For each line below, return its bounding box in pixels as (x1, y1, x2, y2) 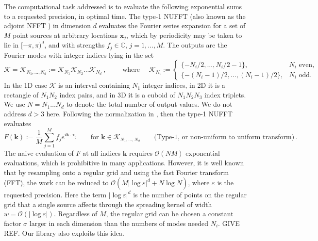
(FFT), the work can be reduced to (4, 177, 109, 188)
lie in (4, 40, 19, 50)
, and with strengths (44, 40, 105, 50)
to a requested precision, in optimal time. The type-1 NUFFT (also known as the (4, 11, 246, 21)
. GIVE (218, 218, 240, 228)
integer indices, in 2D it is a (142, 80, 225, 90)
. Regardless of (53, 209, 98, 219)
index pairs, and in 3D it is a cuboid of (59, 89, 175, 99)
